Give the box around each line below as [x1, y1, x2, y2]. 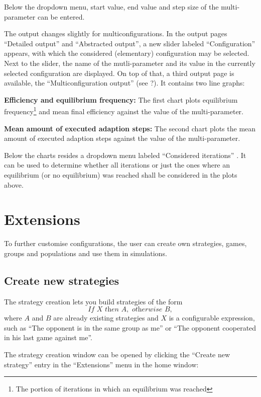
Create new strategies [4, 272, 119, 288]
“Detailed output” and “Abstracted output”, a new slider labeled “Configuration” [4, 38, 255, 48]
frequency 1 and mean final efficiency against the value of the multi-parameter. [4, 105, 243, 116]
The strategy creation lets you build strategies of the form [4, 296, 183, 306]
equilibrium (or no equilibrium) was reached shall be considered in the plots [4, 169, 237, 180]
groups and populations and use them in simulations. [4, 248, 167, 258]
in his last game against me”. [4, 332, 92, 343]
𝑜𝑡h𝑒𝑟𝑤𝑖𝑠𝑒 [132, 306, 163, 313]
